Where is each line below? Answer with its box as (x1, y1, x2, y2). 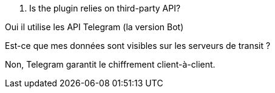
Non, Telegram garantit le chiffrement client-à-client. (5, 59, 216, 69)
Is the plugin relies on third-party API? (29, 3, 181, 13)
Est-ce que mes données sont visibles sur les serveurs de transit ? (5, 40, 271, 51)
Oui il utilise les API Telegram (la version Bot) (5, 22, 184, 32)
